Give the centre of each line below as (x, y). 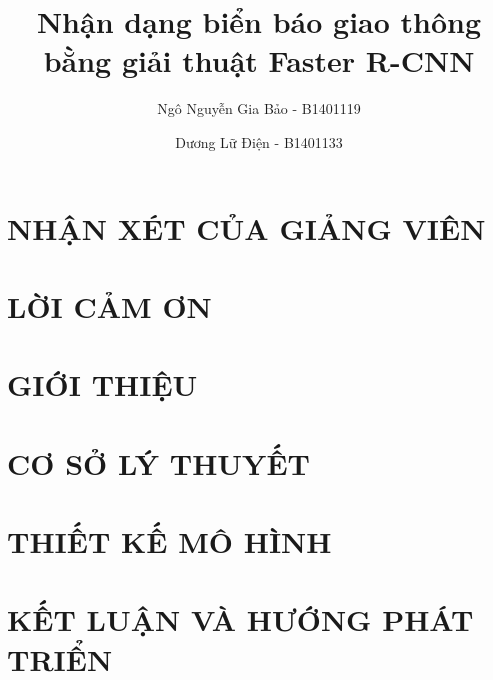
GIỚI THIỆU (102, 384)
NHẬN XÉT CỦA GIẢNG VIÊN (246, 227)
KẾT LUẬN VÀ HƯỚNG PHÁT (240, 619)
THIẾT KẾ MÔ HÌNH (169, 541)
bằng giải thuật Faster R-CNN (259, 60)
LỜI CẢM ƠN (109, 305)
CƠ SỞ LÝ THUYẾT (159, 462)
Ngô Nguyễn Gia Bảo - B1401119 (259, 108)
